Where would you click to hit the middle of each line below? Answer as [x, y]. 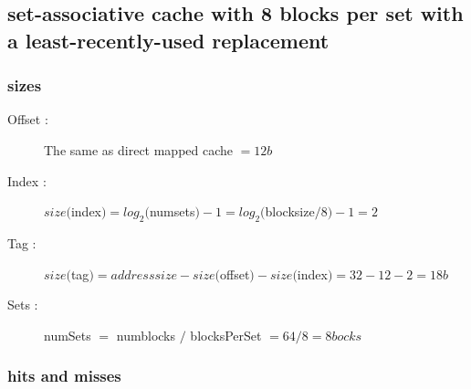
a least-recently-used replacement [168, 40]
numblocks [146, 335]
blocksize [290, 211]
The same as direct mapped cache [139, 149]
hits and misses [64, 376]
